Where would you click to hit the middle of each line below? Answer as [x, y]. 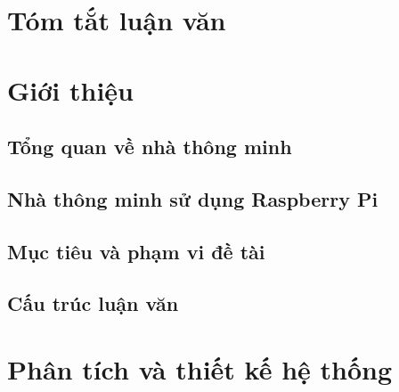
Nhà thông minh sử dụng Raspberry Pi [193, 198]
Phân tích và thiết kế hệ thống [200, 369]
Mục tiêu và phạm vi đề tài [136, 251]
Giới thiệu [70, 90]
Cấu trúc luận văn [93, 303]
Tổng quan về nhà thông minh [150, 147]
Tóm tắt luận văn [117, 20]
